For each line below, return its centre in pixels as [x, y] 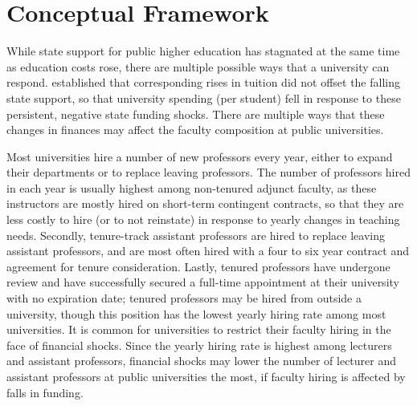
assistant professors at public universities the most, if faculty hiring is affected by [206, 376]
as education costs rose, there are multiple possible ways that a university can [198, 66]
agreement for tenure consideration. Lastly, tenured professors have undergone [198, 266]
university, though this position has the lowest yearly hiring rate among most [196, 313]
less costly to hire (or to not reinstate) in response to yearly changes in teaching [203, 219]
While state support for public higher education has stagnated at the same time [203, 51]
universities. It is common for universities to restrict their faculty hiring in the [199, 329]
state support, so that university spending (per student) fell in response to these [204, 97]
